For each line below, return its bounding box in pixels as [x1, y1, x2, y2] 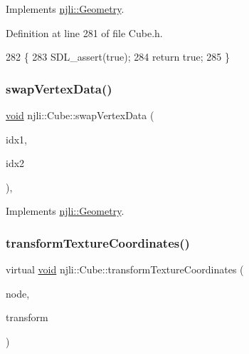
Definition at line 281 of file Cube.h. [6, 25, 163, 40]
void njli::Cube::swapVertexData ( [6, 108, 154, 122]
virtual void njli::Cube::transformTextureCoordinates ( [6, 262, 244, 277]
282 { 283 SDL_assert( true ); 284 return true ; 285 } [6, 49, 230, 64]
